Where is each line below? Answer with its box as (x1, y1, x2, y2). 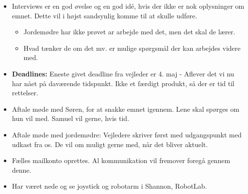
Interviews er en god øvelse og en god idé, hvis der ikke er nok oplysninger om (12, 1, 245, 11)
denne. (12, 164, 32, 175)
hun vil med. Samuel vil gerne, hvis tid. (12, 113, 130, 123)
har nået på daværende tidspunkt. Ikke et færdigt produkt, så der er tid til (12, 78, 234, 88)
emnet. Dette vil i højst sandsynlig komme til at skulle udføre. (12, 10, 198, 20)
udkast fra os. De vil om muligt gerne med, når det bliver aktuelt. (12, 139, 208, 149)
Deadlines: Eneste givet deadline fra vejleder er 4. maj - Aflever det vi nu (12, 68, 234, 78)
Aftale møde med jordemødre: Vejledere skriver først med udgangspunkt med (12, 129, 242, 139)
